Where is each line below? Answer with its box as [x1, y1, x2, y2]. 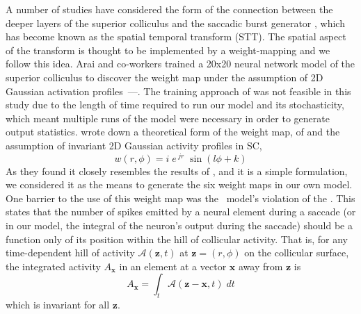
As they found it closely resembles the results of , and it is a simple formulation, [6, 163, 348, 178]
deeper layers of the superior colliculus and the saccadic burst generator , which [6, 15, 345, 30]
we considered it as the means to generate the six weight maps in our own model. [6, 177, 353, 192]
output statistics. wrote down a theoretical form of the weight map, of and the [6, 124, 340, 139]
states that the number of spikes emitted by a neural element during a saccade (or [6, 204, 356, 219]
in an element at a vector [119, 258, 227, 273]
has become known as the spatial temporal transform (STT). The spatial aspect [6, 29, 346, 44]
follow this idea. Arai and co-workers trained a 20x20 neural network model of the [6, 56, 355, 71]
